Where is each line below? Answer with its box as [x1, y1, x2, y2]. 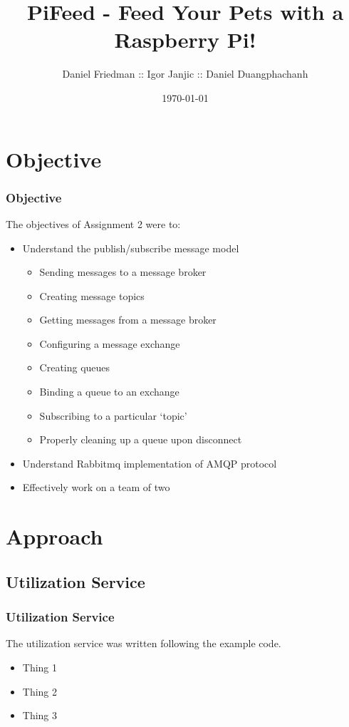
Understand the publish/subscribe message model [22, 240, 239, 255]
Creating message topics [39, 288, 145, 303]
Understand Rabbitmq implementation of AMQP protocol [22, 455, 277, 470]
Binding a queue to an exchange [39, 384, 179, 399]
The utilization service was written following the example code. [6, 636, 281, 651]
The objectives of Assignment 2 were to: [6, 216, 181, 231]
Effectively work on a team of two [22, 480, 170, 495]
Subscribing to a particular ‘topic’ [39, 408, 187, 423]
